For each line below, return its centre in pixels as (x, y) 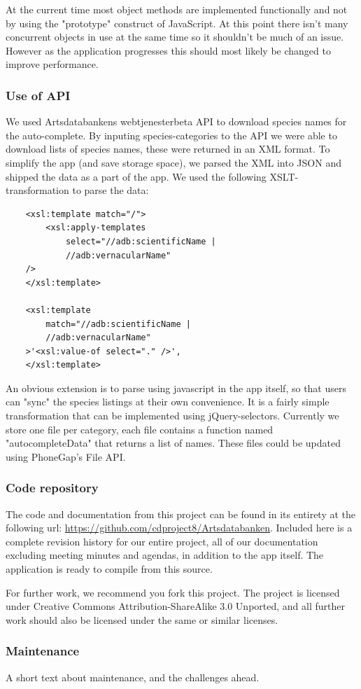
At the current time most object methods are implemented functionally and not (177, 9)
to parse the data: (111, 190)
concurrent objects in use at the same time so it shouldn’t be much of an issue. (175, 37)
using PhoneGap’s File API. (66, 456)
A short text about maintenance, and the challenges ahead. (133, 677)
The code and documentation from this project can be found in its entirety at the (181, 514)
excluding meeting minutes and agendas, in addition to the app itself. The (165, 555)
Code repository (52, 488)
